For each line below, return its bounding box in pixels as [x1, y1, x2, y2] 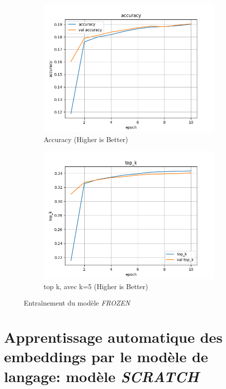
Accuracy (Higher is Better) [44, 134, 128, 144]
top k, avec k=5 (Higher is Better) [44, 281, 148, 291]
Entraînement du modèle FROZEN [24, 298, 130, 308]
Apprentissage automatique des [4, 327, 223, 347]
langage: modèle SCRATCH [4, 366, 199, 387]
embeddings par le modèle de [4, 346, 208, 367]
